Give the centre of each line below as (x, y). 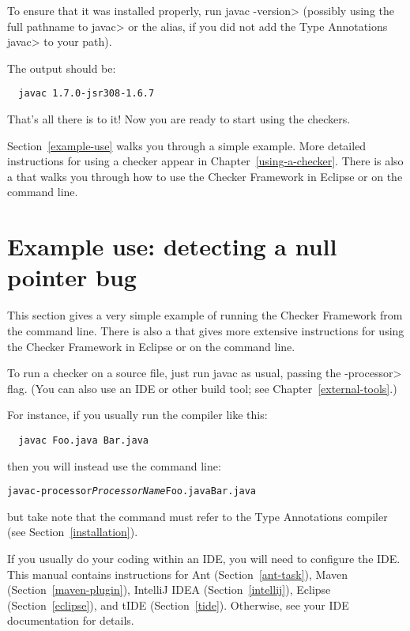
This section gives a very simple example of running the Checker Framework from (205, 315)
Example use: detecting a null (172, 246)
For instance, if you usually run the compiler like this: (137, 415)
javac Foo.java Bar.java (83, 440)
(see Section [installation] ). (73, 532)
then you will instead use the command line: (114, 465)
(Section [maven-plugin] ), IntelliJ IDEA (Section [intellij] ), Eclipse (169, 589)
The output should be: (62, 68)
